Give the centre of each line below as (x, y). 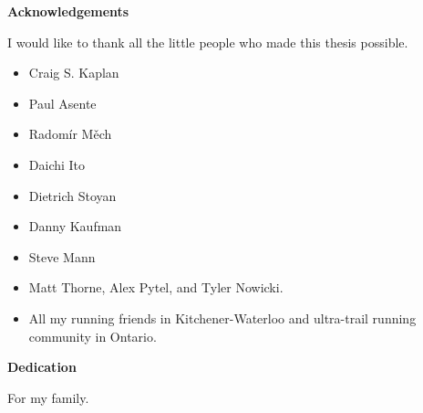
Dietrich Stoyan (72, 195)
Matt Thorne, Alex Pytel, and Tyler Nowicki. (156, 287)
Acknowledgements (68, 11)
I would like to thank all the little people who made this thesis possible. (208, 42)
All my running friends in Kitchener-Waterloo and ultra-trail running (222, 318)
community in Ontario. (93, 336)
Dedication (42, 367)
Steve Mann (62, 256)
